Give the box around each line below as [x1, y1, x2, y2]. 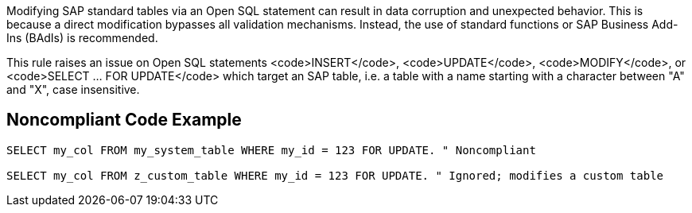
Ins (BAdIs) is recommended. [6, 31, 158, 45]
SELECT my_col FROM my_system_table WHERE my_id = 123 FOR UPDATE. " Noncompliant [6, 143, 536, 157]
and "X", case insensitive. [6, 83, 140, 96]
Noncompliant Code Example [6, 110, 242, 130]
